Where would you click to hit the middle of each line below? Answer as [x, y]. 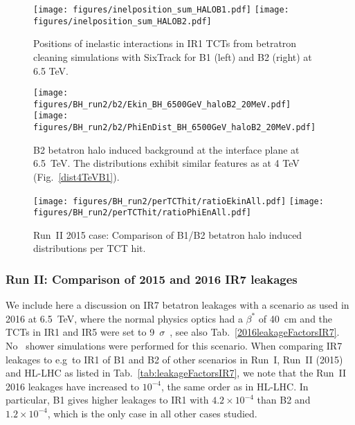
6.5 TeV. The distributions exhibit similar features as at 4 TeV [166, 163]
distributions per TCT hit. [90, 248]
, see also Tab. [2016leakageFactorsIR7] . [255, 332]
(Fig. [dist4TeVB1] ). [76, 176]
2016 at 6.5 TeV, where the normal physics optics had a [124, 318]
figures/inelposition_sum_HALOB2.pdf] [122, 21]
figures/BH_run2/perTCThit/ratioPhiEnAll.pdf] [142, 213]
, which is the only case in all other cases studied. [152, 413]
